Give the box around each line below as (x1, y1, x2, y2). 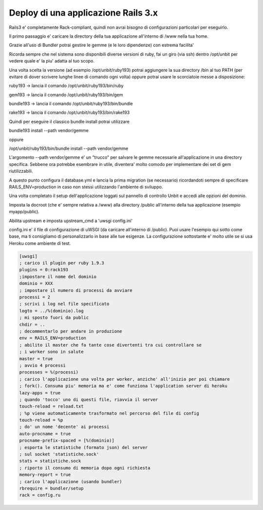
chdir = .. (19, 322, 45, 327)
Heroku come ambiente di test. (9, 240, 71, 246)
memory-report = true (19, 472, 71, 478)
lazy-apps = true (19, 390, 61, 395)
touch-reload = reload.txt (19, 404, 84, 409)
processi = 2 (19, 294, 51, 300)
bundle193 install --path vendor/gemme (9, 127, 89, 134)
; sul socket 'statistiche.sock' (19, 451, 99, 457)
